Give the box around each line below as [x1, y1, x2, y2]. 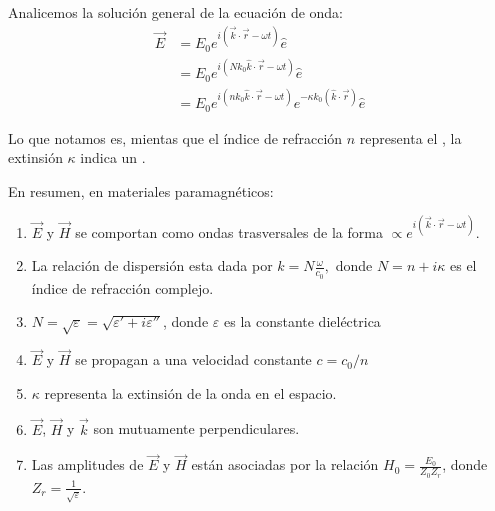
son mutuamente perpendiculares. [93, 418, 300, 439]
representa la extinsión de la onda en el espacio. [44, 382, 337, 403]
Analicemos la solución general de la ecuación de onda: [8, 2, 344, 22]
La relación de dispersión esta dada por [31, 255, 273, 276]
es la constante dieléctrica [223, 311, 381, 332]
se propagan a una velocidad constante [75, 349, 312, 370]
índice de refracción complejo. [31, 277, 214, 298]
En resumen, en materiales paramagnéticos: [8, 180, 274, 201]
